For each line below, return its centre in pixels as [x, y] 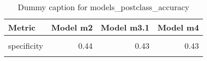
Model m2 [72, 27]
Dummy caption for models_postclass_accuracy [104, 7]
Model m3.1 [125, 27]
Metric [22, 27]
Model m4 [178, 27]
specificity [26, 45]
